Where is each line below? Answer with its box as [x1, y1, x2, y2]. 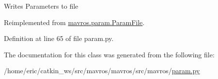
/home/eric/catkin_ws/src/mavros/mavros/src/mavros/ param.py [4, 66, 200, 76]
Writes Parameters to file [4, 1, 78, 11]
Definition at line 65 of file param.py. [4, 33, 114, 43]
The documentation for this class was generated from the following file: [4, 49, 215, 59]
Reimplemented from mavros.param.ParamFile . [4, 17, 145, 27]
